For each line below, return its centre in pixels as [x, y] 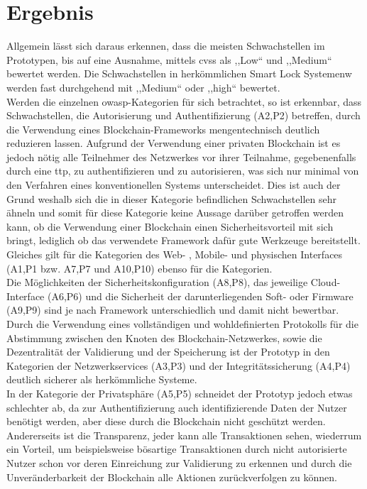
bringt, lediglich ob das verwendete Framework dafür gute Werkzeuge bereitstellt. [183, 240]
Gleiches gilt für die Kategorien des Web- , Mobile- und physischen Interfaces [175, 254]
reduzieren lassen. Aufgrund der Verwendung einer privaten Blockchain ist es [174, 143]
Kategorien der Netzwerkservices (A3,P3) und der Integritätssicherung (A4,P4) [179, 365]
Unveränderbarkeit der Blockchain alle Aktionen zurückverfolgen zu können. [172, 477]
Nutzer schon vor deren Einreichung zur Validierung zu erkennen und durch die [179, 462]
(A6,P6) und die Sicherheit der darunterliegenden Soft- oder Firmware [200, 296]
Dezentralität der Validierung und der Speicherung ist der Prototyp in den [168, 352]
